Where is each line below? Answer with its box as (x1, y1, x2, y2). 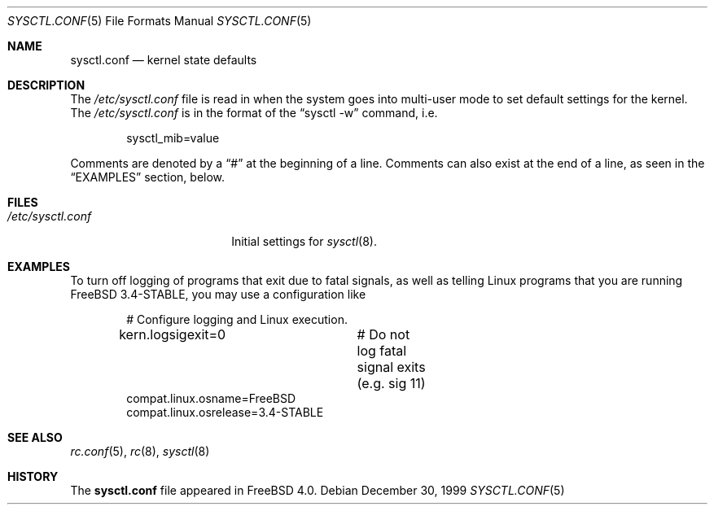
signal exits (357, 359, 426, 375)
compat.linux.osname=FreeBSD (126, 391, 296, 405)
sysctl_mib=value (126, 131, 220, 145)
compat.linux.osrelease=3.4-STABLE (126, 405, 324, 419)
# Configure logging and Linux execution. (126, 312, 348, 326)
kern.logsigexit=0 (119, 326, 226, 343)
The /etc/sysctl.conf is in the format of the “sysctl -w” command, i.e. (70, 106, 438, 120)
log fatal (357, 343, 407, 359)
